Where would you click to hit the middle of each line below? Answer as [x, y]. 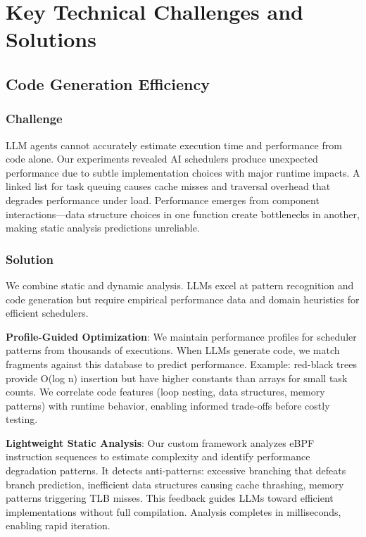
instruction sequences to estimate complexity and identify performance [158, 456]
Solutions [51, 39]
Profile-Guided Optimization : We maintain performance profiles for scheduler [181, 336]
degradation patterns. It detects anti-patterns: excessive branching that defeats [176, 470]
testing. [22, 419]
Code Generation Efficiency [108, 83]
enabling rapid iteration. [58, 525]
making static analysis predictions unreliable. [103, 228]
